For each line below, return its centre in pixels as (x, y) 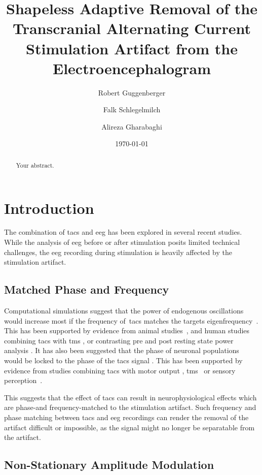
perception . (23, 380)
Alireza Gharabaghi (132, 126)
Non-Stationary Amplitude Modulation (109, 465)
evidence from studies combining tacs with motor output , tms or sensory (120, 370)
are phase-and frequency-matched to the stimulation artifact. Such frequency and (130, 407)
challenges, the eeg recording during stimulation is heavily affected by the (118, 252)
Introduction (49, 208)
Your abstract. (35, 165)
